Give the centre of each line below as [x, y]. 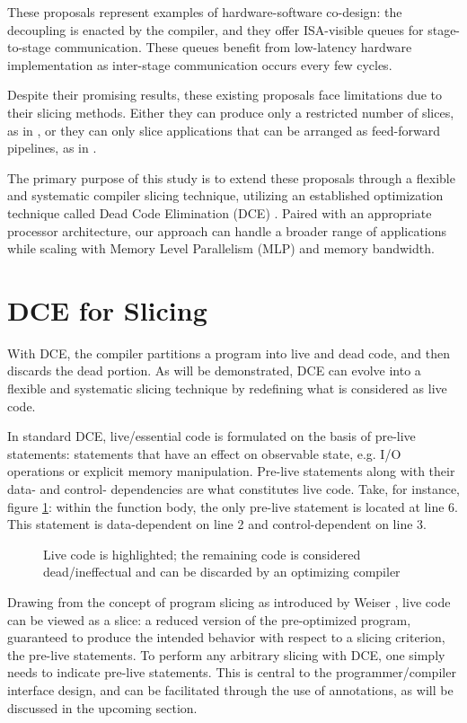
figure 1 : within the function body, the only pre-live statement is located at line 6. [233, 506]
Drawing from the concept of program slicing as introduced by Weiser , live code [229, 601]
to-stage [29, 47]
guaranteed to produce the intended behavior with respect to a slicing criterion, [226, 637]
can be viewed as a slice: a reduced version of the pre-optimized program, [209, 619]
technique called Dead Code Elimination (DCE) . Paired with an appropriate [220, 212]
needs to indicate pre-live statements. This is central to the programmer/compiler [232, 672]
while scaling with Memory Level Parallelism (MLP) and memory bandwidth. [221, 248]
